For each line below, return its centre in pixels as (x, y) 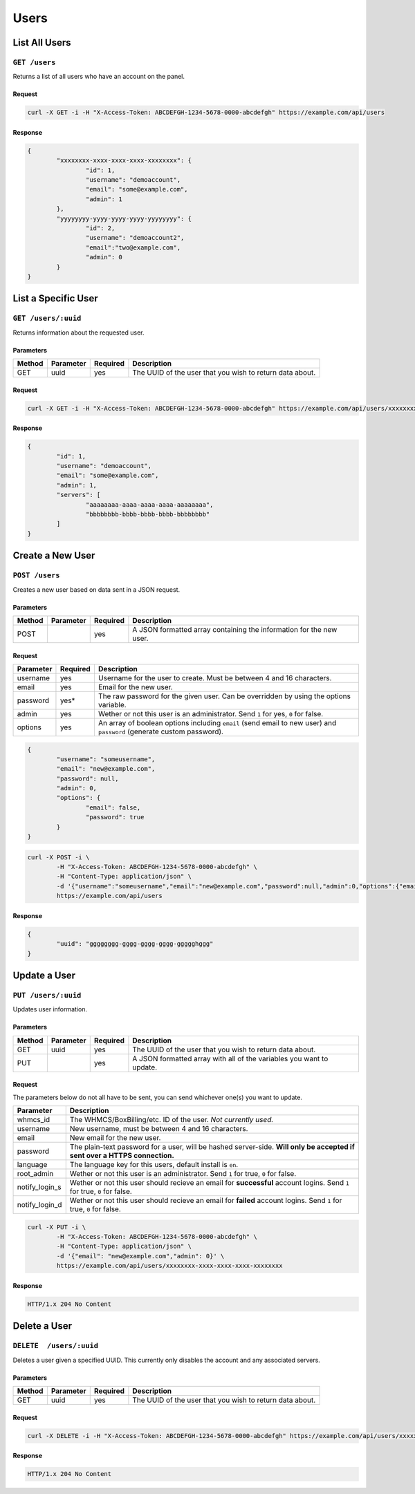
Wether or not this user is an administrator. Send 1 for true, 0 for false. (183, 1174)
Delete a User (43, 1326)
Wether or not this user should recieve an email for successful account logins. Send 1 (209, 1183)
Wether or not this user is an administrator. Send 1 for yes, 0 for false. (211, 713)
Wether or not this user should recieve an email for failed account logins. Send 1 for (206, 1201)
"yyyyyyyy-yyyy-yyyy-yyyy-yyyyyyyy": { (124, 218)
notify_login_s (39, 1187)
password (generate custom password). (161, 731)
